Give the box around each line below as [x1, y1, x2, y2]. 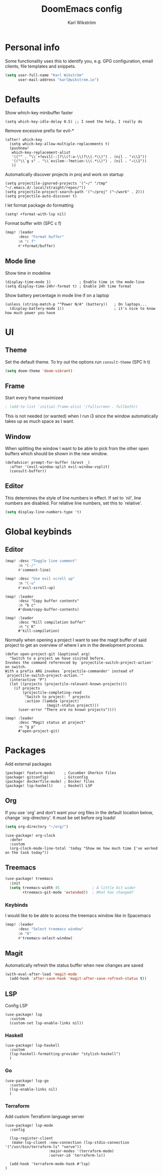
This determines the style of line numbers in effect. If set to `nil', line [5, 495, 142, 500]
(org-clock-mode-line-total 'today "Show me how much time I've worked [9, 846, 158, 851]
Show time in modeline [5, 270, 51, 276]
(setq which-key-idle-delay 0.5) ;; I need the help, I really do [5, 119, 143, 124]
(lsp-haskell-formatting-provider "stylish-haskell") [9, 1052, 121, 1057]
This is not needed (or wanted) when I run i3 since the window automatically [5, 413, 158, 419]
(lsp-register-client [9, 1136, 54, 1141]
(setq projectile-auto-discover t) [5, 194, 77, 199]
